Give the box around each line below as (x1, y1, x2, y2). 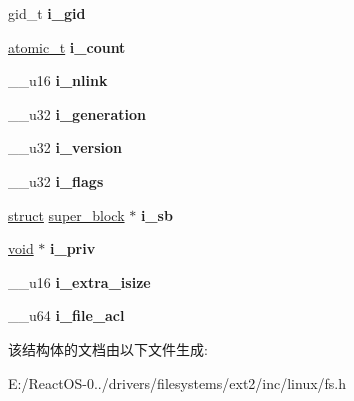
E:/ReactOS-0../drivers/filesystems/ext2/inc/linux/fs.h (8, 372, 347, 393)
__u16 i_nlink (8, 70, 108, 91)
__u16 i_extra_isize (8, 271, 151, 292)
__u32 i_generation (8, 103, 147, 124)
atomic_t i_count (8, 36, 126, 57)
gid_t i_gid (8, 3, 86, 23)
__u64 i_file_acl (8, 305, 125, 326)
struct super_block (8, 204, 125, 225)
